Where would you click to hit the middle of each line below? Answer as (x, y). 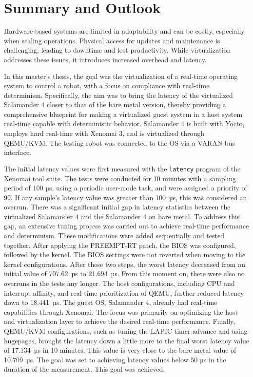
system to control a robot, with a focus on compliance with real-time (107, 85)
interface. (18, 152)
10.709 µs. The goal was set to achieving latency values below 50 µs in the (115, 359)
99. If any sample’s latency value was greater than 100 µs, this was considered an (126, 197)
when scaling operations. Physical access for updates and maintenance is (112, 40)
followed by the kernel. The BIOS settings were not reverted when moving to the (125, 254)
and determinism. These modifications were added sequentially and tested (114, 236)
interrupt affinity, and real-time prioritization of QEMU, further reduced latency (124, 292)
